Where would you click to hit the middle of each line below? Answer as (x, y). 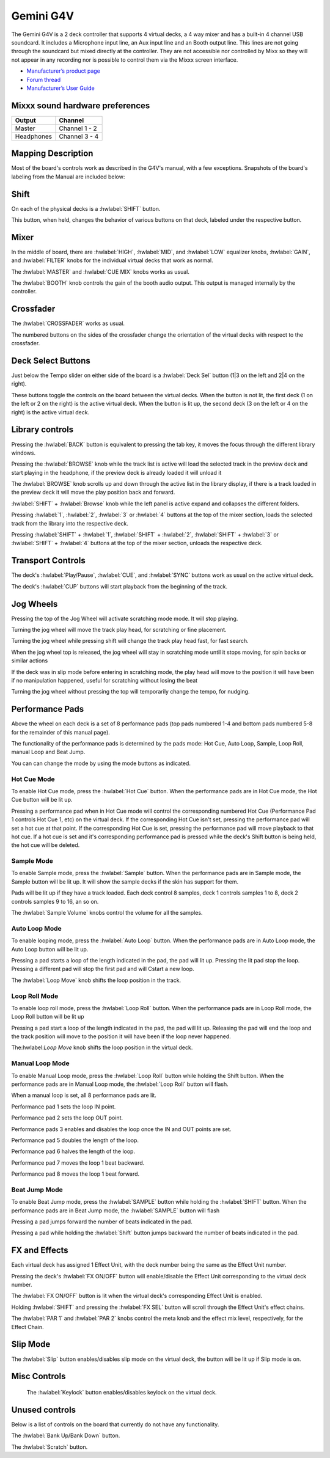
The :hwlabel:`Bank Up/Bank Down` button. (66, 1435)
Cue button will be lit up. (42, 800)
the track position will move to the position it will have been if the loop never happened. (121, 1036)
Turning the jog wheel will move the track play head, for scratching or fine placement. (119, 630)
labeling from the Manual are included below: (68, 177)
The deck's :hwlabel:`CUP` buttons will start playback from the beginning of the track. (119, 586)
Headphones (33, 136)
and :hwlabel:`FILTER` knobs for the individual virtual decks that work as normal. (112, 260)
